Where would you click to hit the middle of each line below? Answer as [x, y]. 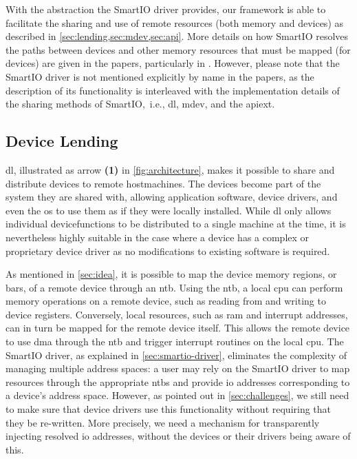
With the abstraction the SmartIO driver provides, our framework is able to [166, 9]
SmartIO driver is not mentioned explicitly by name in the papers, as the [160, 76]
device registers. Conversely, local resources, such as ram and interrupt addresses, [177, 314]
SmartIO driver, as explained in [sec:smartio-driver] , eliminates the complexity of [176, 355]
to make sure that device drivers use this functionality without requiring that [169, 409]
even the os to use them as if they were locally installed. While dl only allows [169, 210]
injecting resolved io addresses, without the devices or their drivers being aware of [178, 436]
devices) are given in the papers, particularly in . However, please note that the [173, 63]
